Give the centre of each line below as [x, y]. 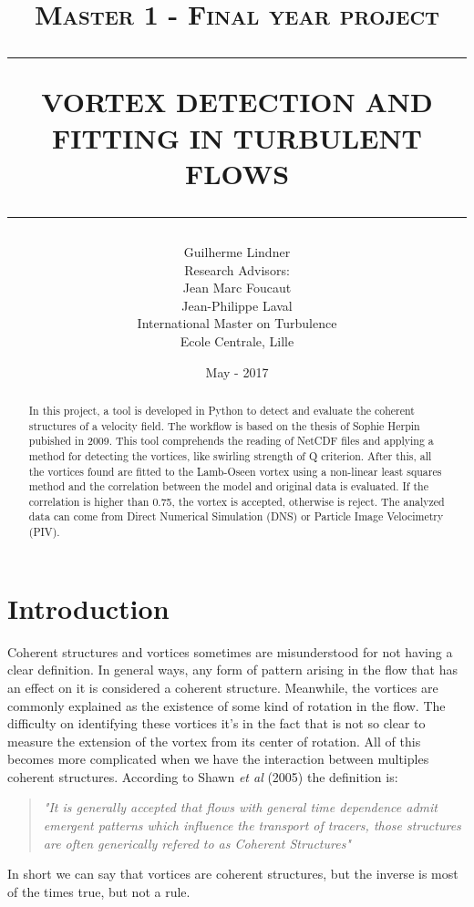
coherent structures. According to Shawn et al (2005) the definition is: [203, 776]
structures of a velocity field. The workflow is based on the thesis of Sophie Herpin [224, 425]
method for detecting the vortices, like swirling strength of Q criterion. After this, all [230, 455]
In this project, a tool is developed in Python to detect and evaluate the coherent [222, 410]
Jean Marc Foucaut [237, 288]
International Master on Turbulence [237, 323]
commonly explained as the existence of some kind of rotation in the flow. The [227, 705]
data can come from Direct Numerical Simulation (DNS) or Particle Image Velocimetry [236, 516]
